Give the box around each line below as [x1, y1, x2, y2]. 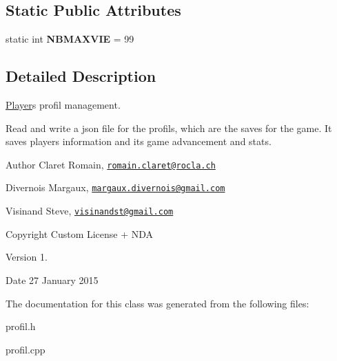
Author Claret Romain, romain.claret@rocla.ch [6, 157, 216, 171]
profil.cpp [6, 342, 45, 356]
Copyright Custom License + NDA [6, 226, 154, 241]
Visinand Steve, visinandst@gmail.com [6, 204, 174, 218]
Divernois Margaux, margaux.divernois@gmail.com [6, 180, 225, 195]
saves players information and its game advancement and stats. [6, 134, 272, 149]
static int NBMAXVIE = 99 [6, 32, 134, 46]
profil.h [6, 319, 36, 333]
